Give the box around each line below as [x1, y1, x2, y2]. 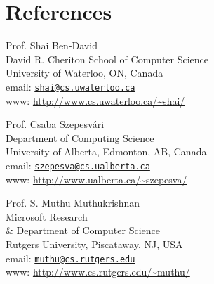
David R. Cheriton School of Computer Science [6, 51, 209, 66]
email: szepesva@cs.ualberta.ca [6, 157, 150, 172]
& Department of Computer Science [6, 223, 160, 238]
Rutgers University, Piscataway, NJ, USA [6, 236, 183, 251]
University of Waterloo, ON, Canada [6, 65, 163, 80]
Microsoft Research [6, 209, 88, 224]
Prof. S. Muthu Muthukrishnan [6, 195, 140, 210]
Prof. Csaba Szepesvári [6, 117, 105, 131]
